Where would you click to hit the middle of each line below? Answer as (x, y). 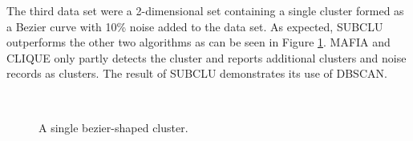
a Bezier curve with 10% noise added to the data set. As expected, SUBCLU (195, 26)
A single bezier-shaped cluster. (113, 127)
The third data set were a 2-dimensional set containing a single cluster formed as (205, 10)
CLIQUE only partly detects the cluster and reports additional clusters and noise (206, 57)
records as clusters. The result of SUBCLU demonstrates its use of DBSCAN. (197, 73)
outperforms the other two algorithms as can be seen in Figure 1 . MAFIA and (198, 42)
